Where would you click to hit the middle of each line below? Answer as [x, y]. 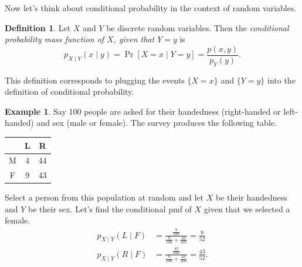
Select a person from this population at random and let [104, 197]
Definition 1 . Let [38, 27]
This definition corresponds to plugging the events [95, 80]
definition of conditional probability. [69, 91]
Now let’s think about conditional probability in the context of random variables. [151, 8]
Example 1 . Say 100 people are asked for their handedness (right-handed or [143, 111]
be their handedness [251, 197]
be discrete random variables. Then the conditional [198, 27]
